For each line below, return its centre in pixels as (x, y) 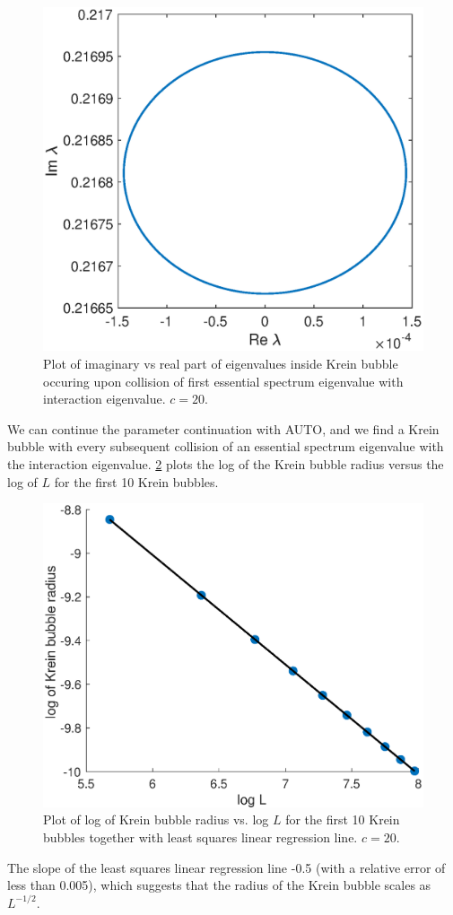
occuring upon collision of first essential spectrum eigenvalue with (223, 381)
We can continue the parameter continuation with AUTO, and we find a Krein (223, 428)
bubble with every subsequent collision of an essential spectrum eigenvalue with (226, 446)
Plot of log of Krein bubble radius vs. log (156, 819)
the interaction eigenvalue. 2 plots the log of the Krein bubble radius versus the (226, 463)
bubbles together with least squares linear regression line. (200, 837)
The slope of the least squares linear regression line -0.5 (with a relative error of (226, 867)
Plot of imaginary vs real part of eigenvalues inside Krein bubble (221, 364)
